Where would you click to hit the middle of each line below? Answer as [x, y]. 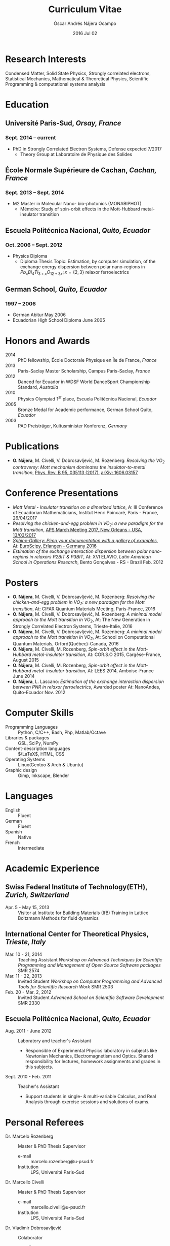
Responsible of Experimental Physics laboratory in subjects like [91, 1051]
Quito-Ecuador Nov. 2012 [39, 692]
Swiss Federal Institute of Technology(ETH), [76, 887]
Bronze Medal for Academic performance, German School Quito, [85, 410]
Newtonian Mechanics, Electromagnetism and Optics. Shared [89, 1056]
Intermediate [31, 848]
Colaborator [30, 1238]
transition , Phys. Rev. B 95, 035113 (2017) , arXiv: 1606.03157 [75, 472]
